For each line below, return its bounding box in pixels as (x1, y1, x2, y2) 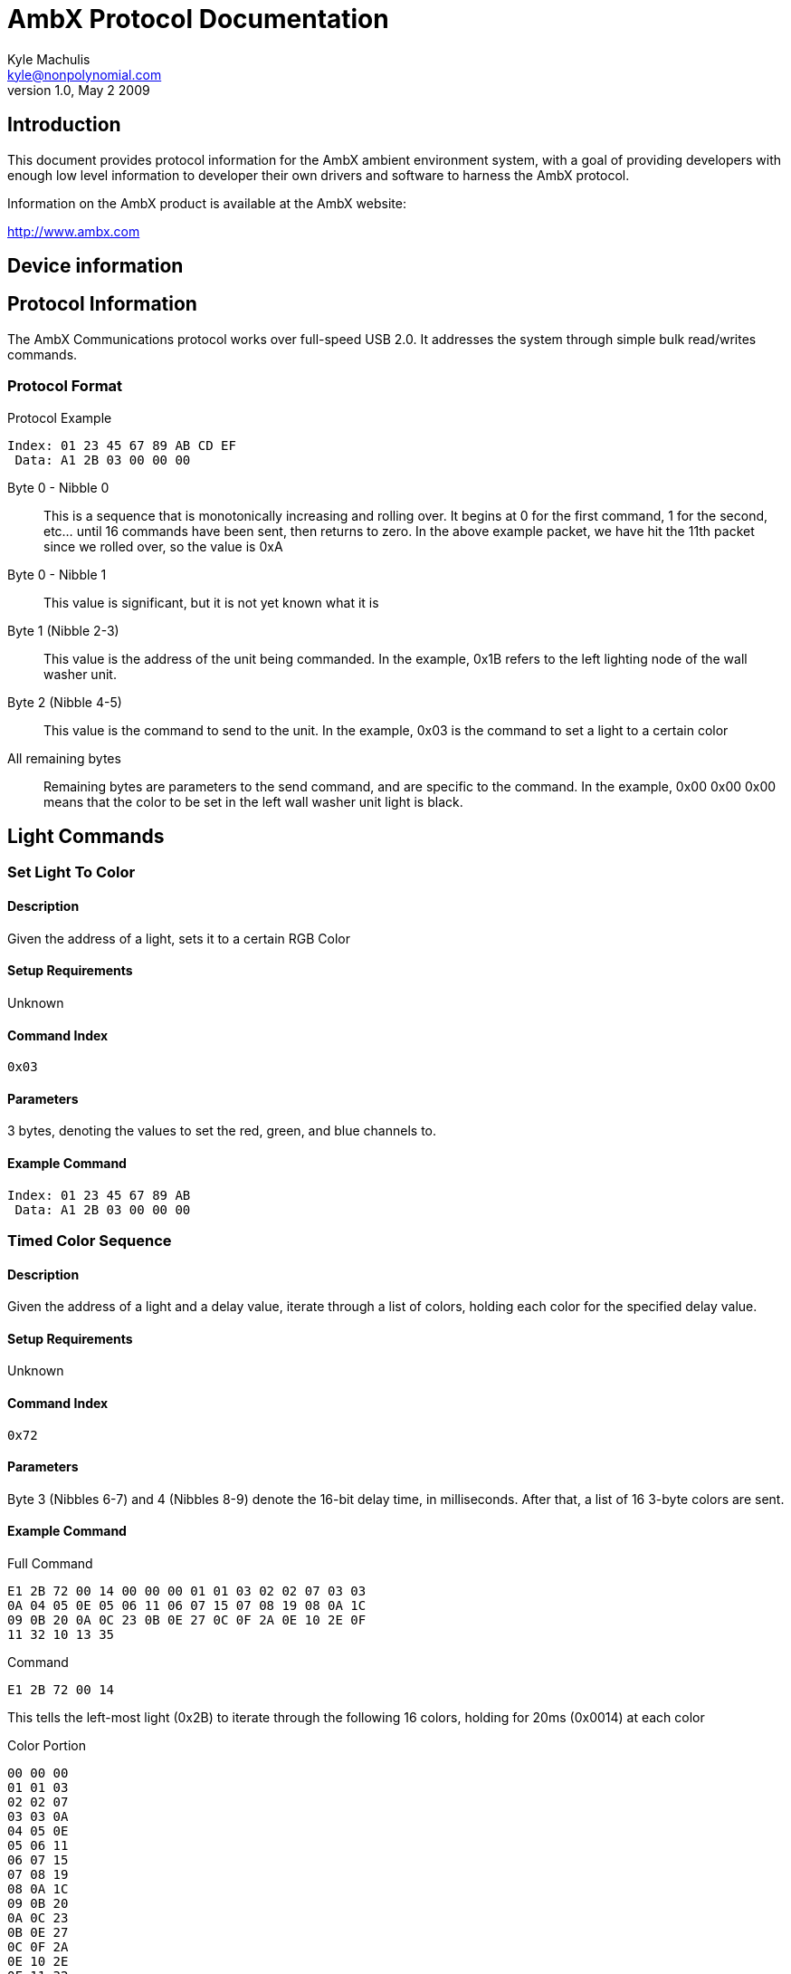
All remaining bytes (7, 750, 121, 766)
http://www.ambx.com (7, 223, 140, 239)
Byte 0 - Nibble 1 (7, 566, 107, 582)
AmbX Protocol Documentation (7, 4, 389, 34)
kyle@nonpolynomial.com (7, 66, 162, 82)
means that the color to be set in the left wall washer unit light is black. (43, 793, 463, 810)
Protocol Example (7, 409, 112, 426)
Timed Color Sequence (7, 1231, 172, 1250)
